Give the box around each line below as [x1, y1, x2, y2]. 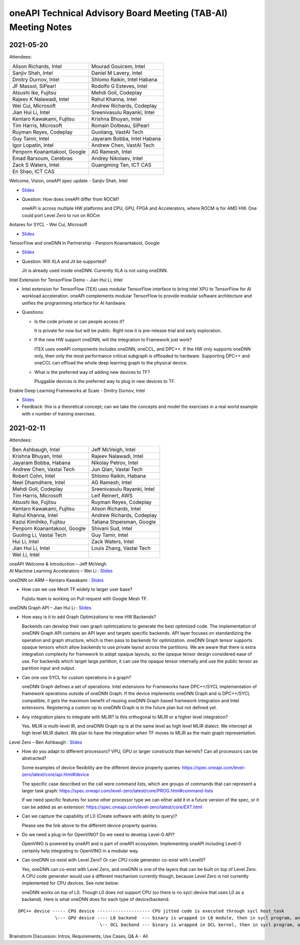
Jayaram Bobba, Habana [12, 459, 71, 466]
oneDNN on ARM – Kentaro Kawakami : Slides [9, 577, 104, 583]
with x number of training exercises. [21, 410, 96, 416]
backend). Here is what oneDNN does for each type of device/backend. [21, 896, 170, 902]
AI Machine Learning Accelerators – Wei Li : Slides [9, 568, 113, 574]
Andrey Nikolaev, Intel [91, 155, 143, 162]
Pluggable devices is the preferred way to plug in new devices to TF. [34, 378, 175, 384]
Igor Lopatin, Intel [12, 142, 54, 149]
